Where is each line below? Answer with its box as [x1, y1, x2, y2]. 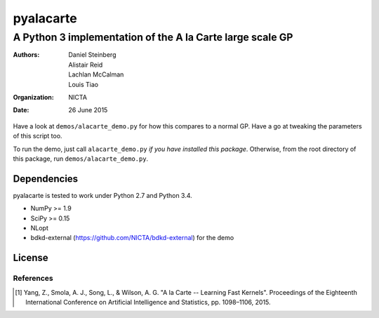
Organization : [13, 93, 54, 101]
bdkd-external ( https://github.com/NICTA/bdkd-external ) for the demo [30, 234, 234, 242]
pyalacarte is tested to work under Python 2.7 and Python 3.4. [13, 191, 192, 199]
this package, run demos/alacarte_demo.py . [13, 154, 149, 163]
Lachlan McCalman [68, 70, 124, 79]
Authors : [13, 51, 40, 59]
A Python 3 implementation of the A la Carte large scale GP [13, 31, 293, 44]
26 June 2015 [68, 106, 108, 114]
